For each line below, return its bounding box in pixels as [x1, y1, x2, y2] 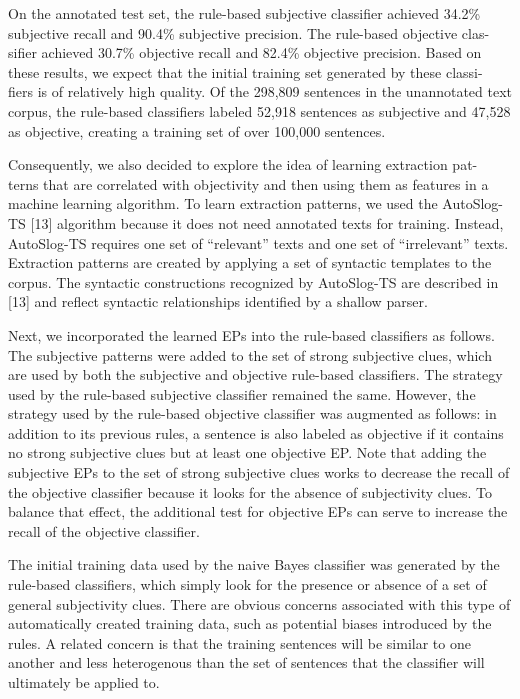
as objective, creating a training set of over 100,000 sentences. [8, 120, 386, 141]
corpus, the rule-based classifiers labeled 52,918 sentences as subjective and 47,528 [8, 100, 511, 121]
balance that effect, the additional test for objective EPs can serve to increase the [8, 501, 508, 522]
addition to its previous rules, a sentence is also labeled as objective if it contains [8, 422, 504, 443]
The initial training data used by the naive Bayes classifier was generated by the [8, 554, 500, 575]
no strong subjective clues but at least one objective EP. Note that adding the [8, 442, 487, 463]
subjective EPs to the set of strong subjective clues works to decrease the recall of [8, 462, 510, 483]
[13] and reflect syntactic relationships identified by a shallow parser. [8, 291, 428, 312]
